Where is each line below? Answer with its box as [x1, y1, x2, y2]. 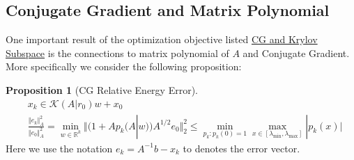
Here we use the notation [6, 141, 113, 155]
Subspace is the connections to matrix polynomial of [6, 45, 229, 60]
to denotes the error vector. [183, 141, 300, 155]
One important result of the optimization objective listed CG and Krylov [6, 32, 318, 47]
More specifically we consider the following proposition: [6, 59, 242, 74]
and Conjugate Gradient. [243, 45, 350, 60]
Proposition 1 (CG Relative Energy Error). [6, 82, 199, 97]
